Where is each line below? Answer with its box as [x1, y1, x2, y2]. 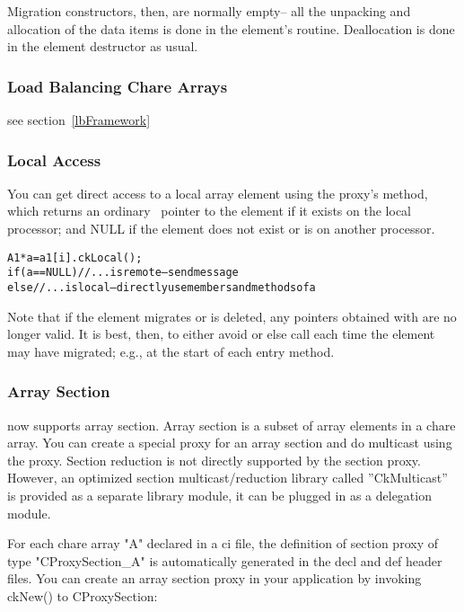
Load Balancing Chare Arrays [7, 75, 228, 97]
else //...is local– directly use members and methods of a [7, 280, 316, 294]
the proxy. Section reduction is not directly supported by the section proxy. [7, 450, 421, 469]
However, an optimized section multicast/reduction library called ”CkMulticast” [7, 468, 448, 487]
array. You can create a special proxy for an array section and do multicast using [7, 433, 452, 452]
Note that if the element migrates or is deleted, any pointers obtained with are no [7, 306, 457, 325]
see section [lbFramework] [7, 111, 151, 129]
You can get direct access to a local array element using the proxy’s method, [7, 183, 428, 202]
